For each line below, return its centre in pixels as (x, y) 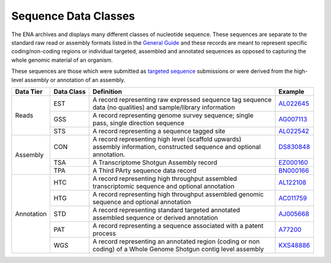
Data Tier (29, 91)
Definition (107, 91)
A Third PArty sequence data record (144, 170)
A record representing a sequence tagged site (159, 131)
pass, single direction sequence (138, 123)
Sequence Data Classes (73, 16)
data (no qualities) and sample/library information (164, 107)
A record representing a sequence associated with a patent (178, 226)
